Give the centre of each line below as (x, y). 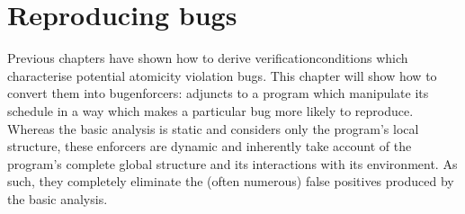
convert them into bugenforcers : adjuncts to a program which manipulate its (218, 93)
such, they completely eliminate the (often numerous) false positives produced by (231, 181)
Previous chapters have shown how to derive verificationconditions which (208, 58)
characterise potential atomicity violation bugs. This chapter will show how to (222, 75)
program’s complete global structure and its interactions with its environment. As (232, 163)
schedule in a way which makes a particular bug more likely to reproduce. (210, 110)
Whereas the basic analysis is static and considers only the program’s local (213, 128)
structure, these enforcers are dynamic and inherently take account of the (210, 146)
